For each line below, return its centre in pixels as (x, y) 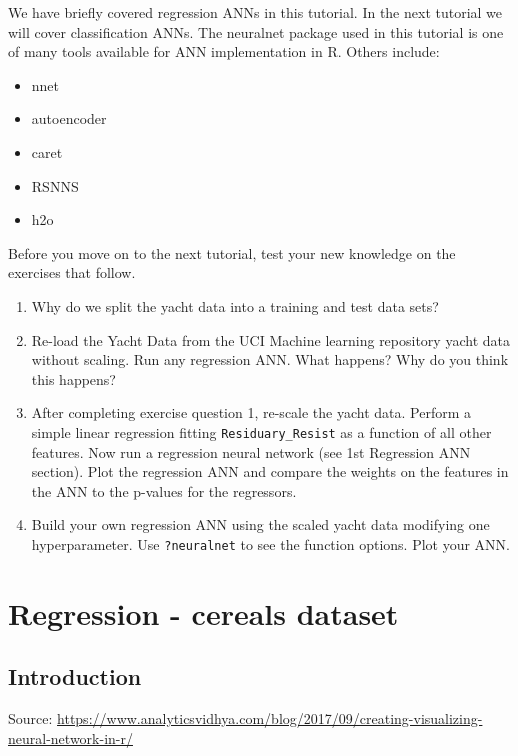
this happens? (73, 378)
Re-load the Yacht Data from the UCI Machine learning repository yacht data (270, 339)
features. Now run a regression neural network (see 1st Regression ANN (251, 451)
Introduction (75, 676)
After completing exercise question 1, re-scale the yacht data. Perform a (251, 412)
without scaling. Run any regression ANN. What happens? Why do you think (270, 359)
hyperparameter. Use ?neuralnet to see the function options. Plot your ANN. (270, 543)
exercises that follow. (72, 272)
